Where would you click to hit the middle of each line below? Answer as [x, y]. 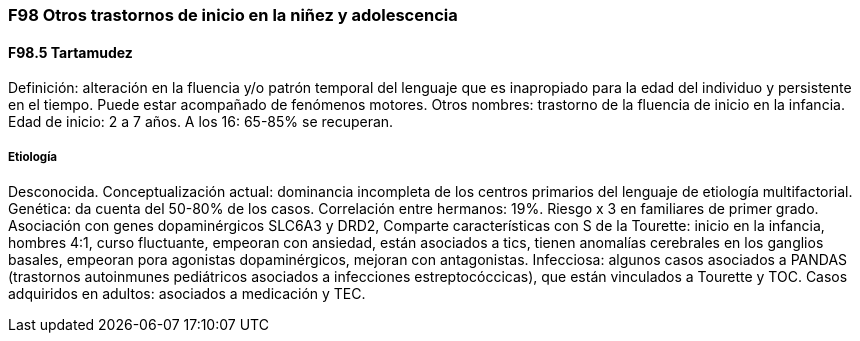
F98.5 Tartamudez [70, 52]
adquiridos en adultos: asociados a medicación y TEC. [187, 293]
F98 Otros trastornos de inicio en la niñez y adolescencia [233, 15]
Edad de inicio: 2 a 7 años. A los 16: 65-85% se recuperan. [201, 122]
